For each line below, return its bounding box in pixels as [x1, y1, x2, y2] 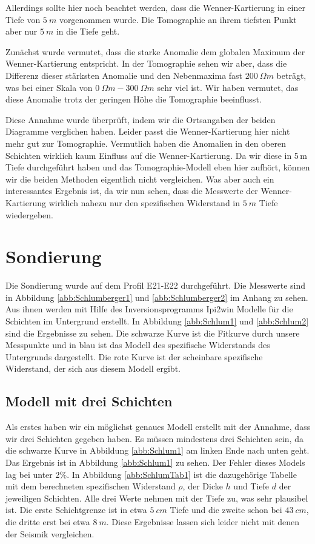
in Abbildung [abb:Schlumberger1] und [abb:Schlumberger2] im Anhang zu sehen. [5, 290, 308, 303]
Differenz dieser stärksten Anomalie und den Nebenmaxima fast [5, 69, 243, 81]
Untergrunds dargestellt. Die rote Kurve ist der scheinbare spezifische [5, 350, 263, 363]
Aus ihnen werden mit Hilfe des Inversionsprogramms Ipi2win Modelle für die [5, 303, 293, 315]
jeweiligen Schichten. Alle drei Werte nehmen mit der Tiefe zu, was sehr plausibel [5, 491, 308, 504]
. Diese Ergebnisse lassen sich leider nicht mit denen [106, 515, 300, 528]
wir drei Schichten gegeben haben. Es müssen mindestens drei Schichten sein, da [5, 432, 303, 445]
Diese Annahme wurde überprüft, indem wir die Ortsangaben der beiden [5, 113, 276, 126]
